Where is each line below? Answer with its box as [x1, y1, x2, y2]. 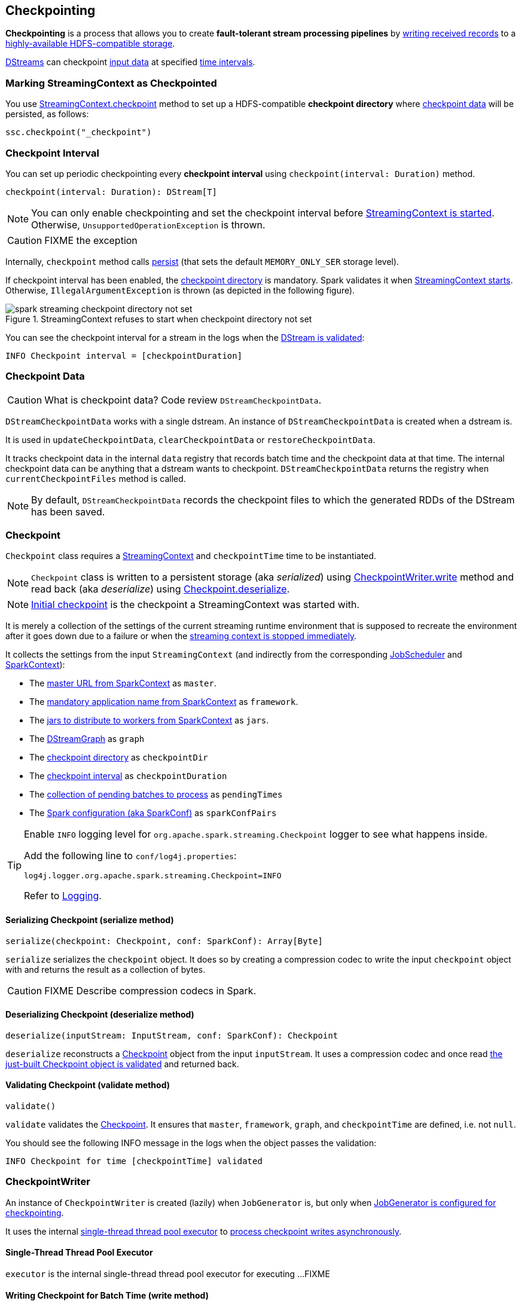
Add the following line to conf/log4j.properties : [24, 850, 237, 862]
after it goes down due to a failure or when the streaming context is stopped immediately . [5, 631, 357, 642]
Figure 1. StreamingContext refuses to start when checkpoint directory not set [5, 313, 312, 324]
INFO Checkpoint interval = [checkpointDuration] [5, 350, 243, 361]
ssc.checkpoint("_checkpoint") [5, 127, 152, 138]
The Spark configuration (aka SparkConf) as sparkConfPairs [29, 808, 277, 819]
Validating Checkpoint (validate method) [5, 1080, 170, 1091]
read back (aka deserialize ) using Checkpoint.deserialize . [31, 583, 290, 595]
